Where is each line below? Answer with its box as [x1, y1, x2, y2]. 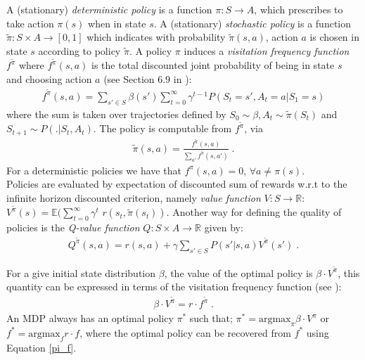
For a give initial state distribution [6, 265, 156, 280]
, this [338, 265, 360, 280]
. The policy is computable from [93, 121, 232, 136]
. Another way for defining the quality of [166, 205, 342, 219]
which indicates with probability [87, 30, 226, 44]
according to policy [38, 43, 121, 58]
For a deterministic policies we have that [6, 162, 181, 177]
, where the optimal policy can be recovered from [79, 325, 291, 340]
